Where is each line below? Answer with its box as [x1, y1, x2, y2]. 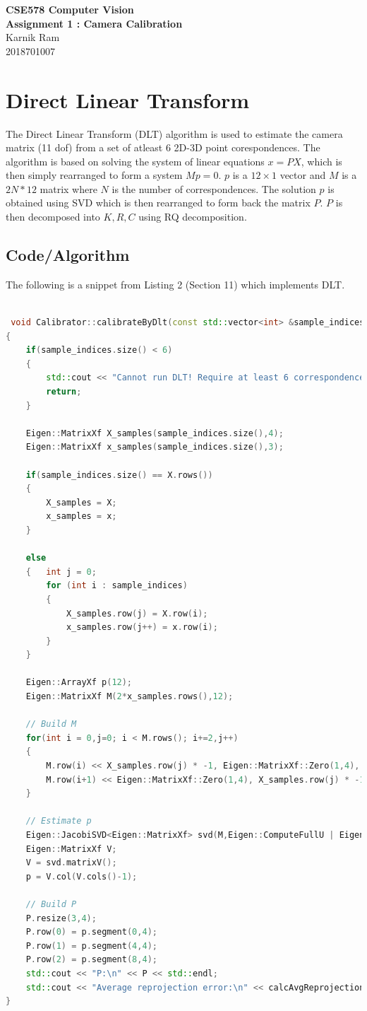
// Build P [25, 899, 77, 909]
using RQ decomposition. [138, 209, 247, 224]
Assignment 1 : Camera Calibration [6, 16, 183, 30]
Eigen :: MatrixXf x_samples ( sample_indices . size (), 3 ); [25, 442, 284, 452]
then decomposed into [6, 209, 100, 224]
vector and [279, 168, 326, 182]
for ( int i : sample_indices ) [46, 580, 188, 591]
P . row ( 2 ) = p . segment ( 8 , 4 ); [25, 954, 157, 965]
